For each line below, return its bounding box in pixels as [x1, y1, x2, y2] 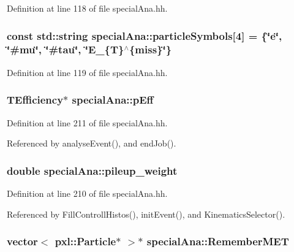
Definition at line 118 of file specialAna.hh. [7, 2, 168, 14]
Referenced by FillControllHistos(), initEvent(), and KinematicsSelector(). [7, 207, 285, 220]
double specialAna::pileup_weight [7, 162, 178, 178]
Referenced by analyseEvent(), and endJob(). [7, 137, 176, 150]
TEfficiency [7, 92, 64, 107]
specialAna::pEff [72, 92, 154, 107]
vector [7, 234, 38, 249]
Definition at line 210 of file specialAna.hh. [7, 186, 168, 199]
